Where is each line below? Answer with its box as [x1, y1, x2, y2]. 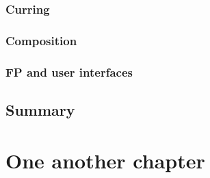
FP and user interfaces [5, 63, 133, 80]
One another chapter [5, 146, 205, 174]
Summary [5, 99, 75, 120]
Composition [5, 31, 77, 49]
